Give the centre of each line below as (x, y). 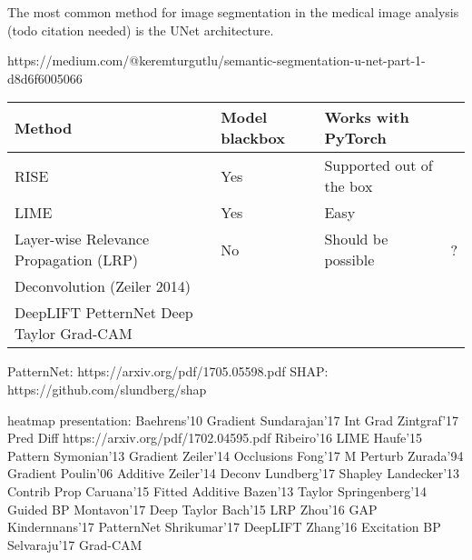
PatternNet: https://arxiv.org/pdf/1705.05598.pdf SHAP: (168, 371)
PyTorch (355, 138)
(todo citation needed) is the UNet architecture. (141, 30)
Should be (356, 239)
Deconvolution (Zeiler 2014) (103, 286)
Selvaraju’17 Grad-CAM (75, 544)
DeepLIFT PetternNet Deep (104, 313)
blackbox (253, 138)
